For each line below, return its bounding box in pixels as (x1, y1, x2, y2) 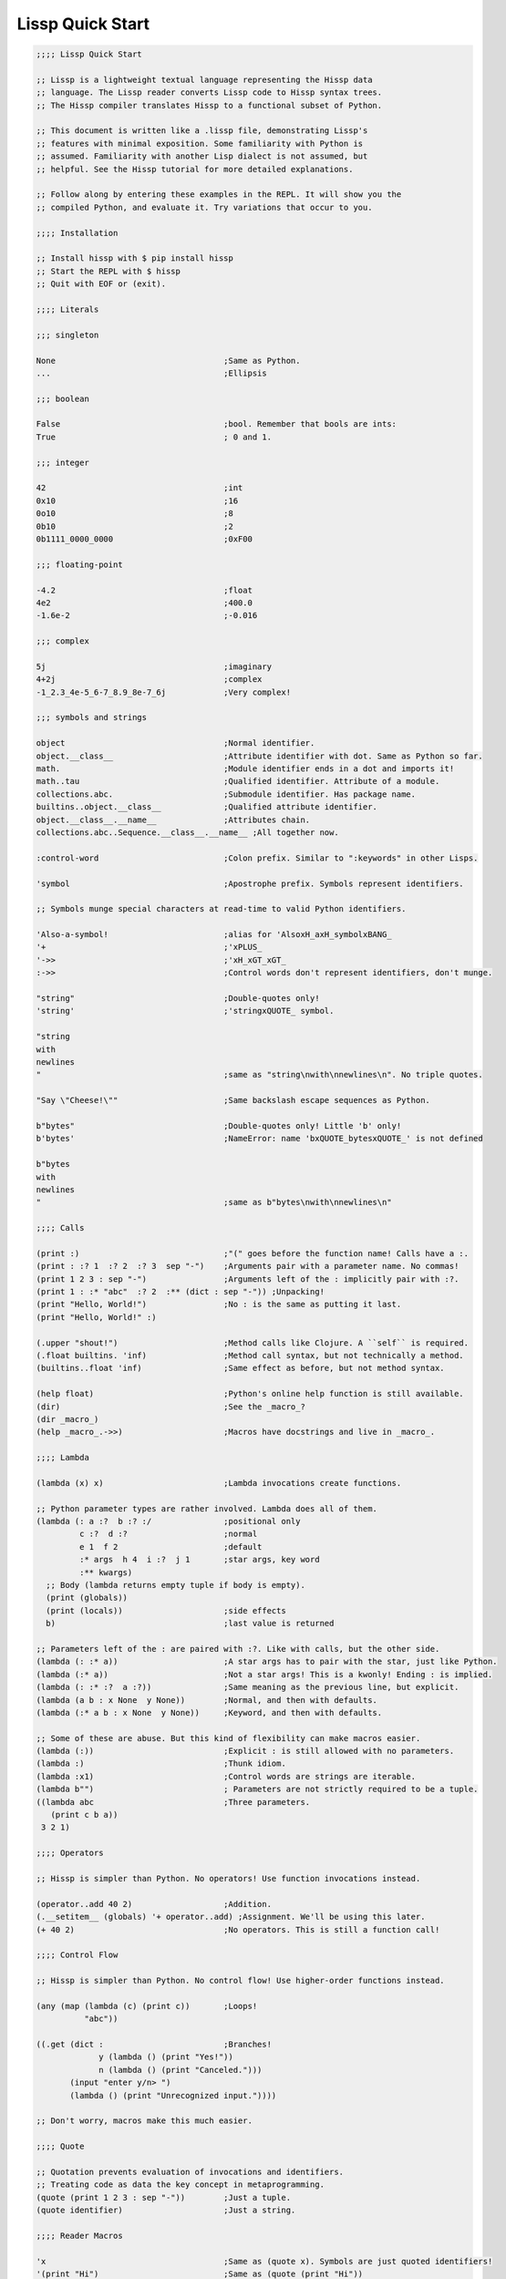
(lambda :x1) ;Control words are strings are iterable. (36, 1771, 417, 1781)
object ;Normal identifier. (36, 738, 315, 748)
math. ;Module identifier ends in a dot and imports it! (36, 764, 455, 774)
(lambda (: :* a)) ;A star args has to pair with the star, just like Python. (36, 1656, 498, 1667)
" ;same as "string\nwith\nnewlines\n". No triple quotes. (36, 1069, 483, 1080)
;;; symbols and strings (36, 712, 148, 723)
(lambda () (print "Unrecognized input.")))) (69, 2090, 277, 2100)
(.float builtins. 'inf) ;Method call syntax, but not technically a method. (36, 1350, 464, 1360)
